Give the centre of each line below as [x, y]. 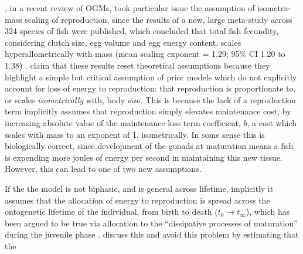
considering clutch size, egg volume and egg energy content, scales [123, 42]
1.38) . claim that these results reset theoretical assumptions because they [137, 65]
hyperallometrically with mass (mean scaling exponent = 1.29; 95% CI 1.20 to [145, 54]
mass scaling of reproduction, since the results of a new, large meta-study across [149, 19]
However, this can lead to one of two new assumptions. [103, 169]
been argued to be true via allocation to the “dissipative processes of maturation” [151, 223]
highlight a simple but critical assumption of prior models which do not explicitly [151, 77]
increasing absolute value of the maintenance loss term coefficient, [123, 122]
